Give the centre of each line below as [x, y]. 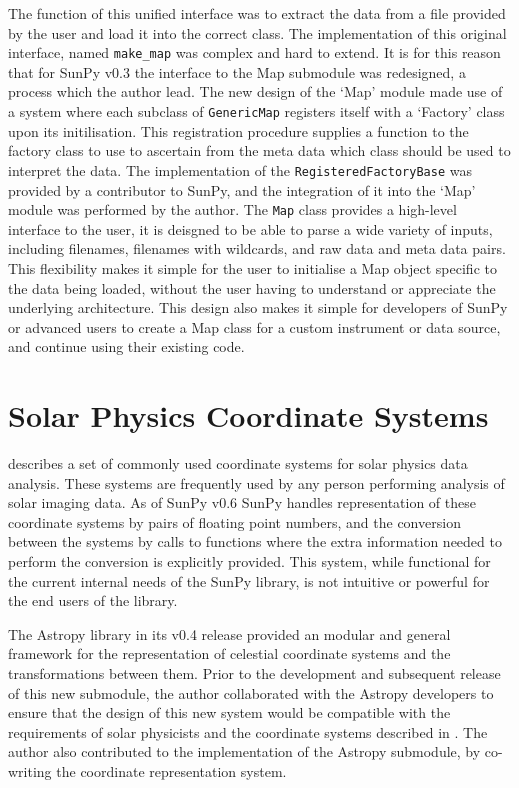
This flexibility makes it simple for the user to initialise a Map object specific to [252, 267]
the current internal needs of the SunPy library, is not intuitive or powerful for [249, 580]
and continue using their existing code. [126, 346]
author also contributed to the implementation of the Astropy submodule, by [244, 751]
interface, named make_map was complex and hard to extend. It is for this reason [254, 52]
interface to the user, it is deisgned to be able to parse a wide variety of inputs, [250, 228]
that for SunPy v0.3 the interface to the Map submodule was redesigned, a [237, 71]
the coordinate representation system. [171, 770]
